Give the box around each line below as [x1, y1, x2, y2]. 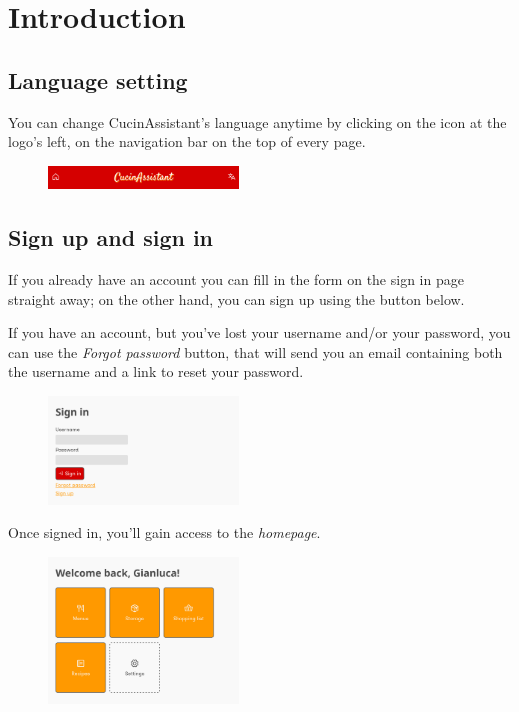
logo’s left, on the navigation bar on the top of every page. [8, 131, 366, 152]
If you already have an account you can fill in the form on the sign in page [8, 269, 464, 290]
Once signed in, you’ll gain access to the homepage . [8, 522, 321, 543]
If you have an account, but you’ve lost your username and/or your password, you [8, 322, 511, 343]
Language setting [8, 64, 188, 95]
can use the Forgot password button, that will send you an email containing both [8, 341, 503, 362]
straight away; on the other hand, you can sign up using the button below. [8, 288, 465, 309]
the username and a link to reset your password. [8, 361, 304, 382]
